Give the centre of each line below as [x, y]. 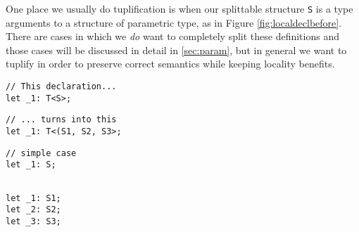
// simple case [41, 153]
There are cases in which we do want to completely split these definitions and [172, 36]
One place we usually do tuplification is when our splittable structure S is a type [179, 8]
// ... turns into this [61, 120]
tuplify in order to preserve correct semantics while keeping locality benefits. [170, 64]
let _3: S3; [33, 221]
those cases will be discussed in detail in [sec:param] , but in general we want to [176, 50]
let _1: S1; [33, 198]
